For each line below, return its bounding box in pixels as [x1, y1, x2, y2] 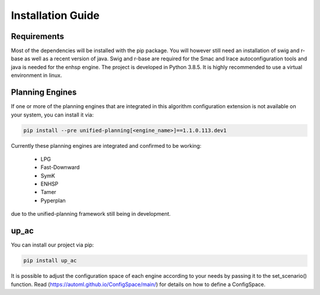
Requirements [11, 31, 65, 41]
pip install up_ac [23, 257, 77, 264]
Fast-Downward [40, 164, 80, 171]
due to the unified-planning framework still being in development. [11, 210, 171, 218]
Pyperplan [40, 197, 66, 204]
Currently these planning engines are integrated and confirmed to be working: [11, 142, 201, 149]
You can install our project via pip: [11, 241, 94, 248]
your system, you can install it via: [11, 111, 94, 118]
